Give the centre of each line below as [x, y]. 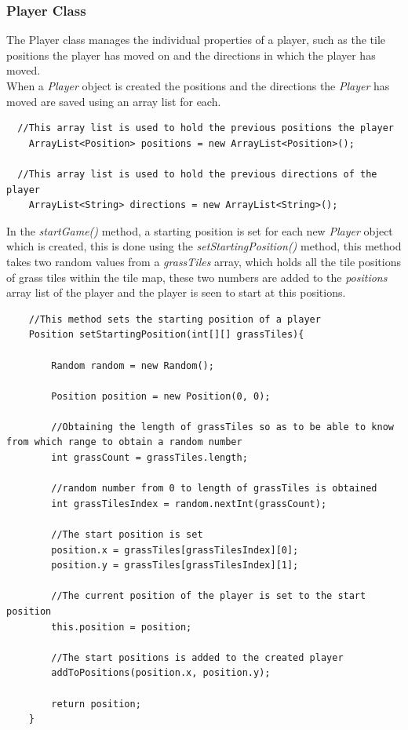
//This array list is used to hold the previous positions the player [206, 128]
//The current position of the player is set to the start [209, 596]
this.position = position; [122, 627]
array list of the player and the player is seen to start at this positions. [176, 292]
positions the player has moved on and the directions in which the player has [191, 55]
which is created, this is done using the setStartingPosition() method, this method [204, 246]
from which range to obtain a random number [124, 442]
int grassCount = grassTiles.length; [149, 458]
